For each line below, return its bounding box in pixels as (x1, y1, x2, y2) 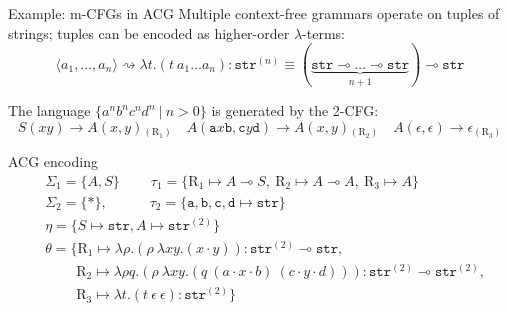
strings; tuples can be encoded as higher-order (8, 22, 290, 43)
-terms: (302, 22, 345, 43)
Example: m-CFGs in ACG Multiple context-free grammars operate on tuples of (8, 3, 500, 23)
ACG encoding (8, 151, 98, 172)
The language (8, 100, 91, 121)
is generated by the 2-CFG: (211, 100, 379, 121)
